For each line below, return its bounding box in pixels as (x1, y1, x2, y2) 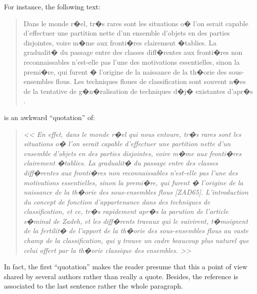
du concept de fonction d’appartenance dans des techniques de (23, 196, 211, 207)
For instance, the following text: (4, 1, 101, 11)
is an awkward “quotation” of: (4, 112, 95, 122)
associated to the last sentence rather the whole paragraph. (4, 281, 183, 291)
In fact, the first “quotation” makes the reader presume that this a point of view (4, 261, 248, 272)
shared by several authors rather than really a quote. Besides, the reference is (4, 271, 238, 281)
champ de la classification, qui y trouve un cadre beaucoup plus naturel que (23, 235, 249, 246)
